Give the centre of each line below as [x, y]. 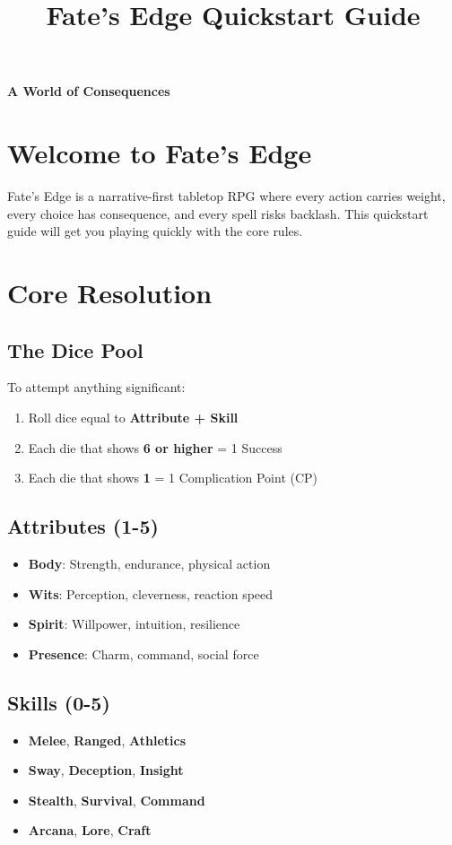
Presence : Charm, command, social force [143, 653]
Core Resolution [110, 293]
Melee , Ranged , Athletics [107, 740]
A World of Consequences [89, 91]
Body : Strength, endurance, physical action [149, 564]
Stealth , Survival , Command [117, 800]
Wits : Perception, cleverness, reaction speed [151, 593]
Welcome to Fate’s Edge [160, 153]
